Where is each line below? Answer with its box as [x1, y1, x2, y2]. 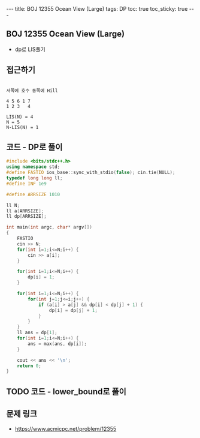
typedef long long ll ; [6, 175, 63, 181]
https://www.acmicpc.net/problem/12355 [14, 425, 117, 432]
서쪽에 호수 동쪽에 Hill [6, 88, 58, 94]
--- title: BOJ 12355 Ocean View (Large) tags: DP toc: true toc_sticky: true [6, 5, 188, 12]
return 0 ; [17, 362, 42, 369]
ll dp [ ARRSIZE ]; [6, 214, 47, 220]
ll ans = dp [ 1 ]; [17, 329, 58, 336]
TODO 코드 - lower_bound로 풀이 [6, 386, 127, 397]
